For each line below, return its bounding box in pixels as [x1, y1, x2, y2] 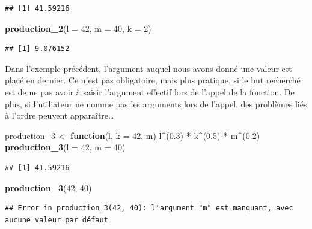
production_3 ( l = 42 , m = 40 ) [5, 141, 126, 153]
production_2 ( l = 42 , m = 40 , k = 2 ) [5, 22, 151, 34]
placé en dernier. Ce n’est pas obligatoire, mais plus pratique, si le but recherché [5, 74, 301, 86]
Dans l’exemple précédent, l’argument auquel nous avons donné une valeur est [5, 62, 292, 74]
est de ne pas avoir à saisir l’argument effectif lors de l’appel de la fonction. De [5, 85, 295, 98]
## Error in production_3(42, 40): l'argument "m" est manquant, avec [5, 204, 293, 213]
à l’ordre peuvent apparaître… [5, 109, 114, 122]
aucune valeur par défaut [5, 215, 108, 224]
